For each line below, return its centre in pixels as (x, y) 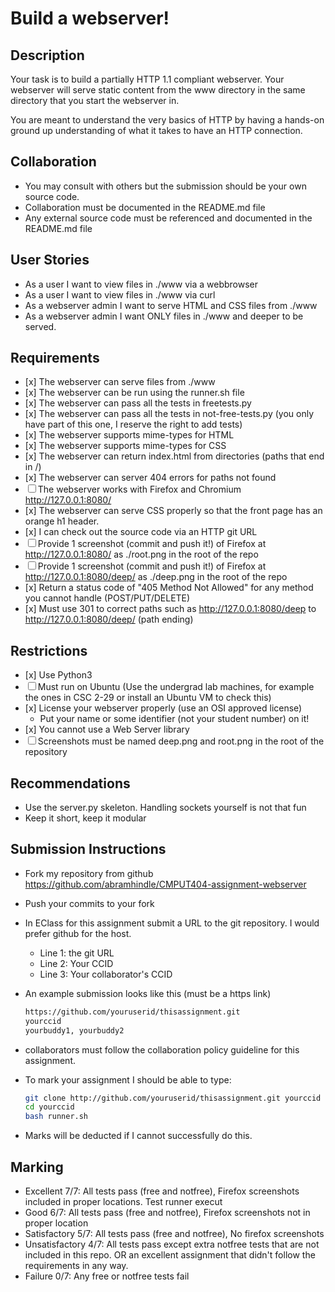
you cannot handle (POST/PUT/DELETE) (107, 598)
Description (47, 55)
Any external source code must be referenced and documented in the (168, 218)
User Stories (50, 260)
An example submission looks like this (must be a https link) (148, 993)
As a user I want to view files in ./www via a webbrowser (141, 284)
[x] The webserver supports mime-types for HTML (129, 435)
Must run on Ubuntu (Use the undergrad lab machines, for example (176, 687)
